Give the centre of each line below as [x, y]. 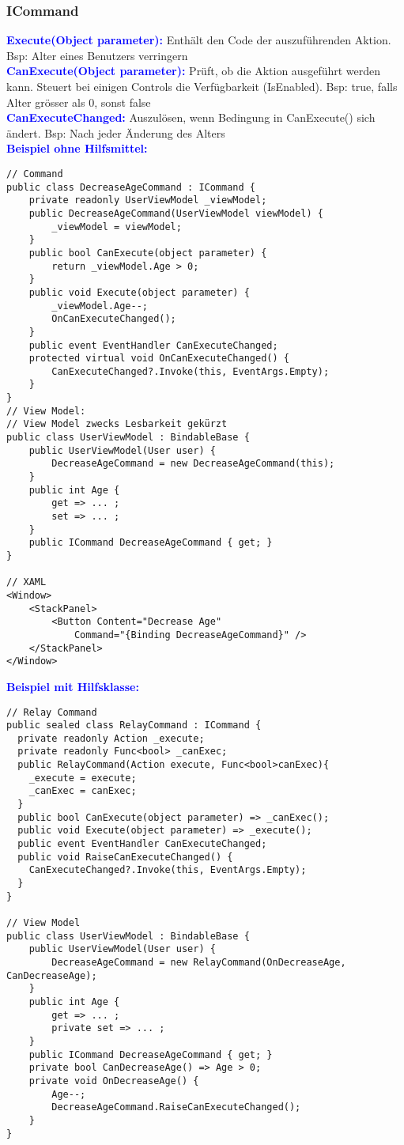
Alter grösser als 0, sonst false [79, 102]
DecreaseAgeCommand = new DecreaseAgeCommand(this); [193, 464]
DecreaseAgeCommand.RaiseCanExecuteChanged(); [176, 1107]
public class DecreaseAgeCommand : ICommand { [131, 187]
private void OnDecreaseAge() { [114, 1081]
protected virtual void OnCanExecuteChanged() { [159, 359]
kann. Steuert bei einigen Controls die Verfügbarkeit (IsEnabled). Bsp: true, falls [202, 86]
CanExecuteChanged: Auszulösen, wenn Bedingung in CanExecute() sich [191, 117]
